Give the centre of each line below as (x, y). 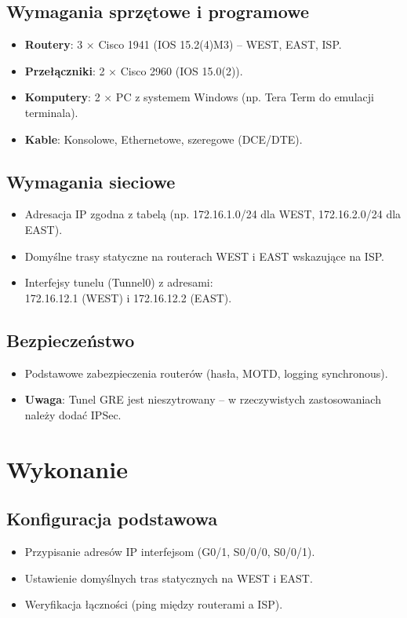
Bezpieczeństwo (71, 340)
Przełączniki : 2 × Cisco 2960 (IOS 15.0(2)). (134, 70)
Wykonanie (67, 468)
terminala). (51, 112)
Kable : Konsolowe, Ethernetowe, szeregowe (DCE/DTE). (164, 139)
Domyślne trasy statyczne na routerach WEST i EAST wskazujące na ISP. (204, 256)
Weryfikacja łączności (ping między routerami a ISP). (154, 604)
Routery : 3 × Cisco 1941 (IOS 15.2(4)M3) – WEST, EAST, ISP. (183, 44)
